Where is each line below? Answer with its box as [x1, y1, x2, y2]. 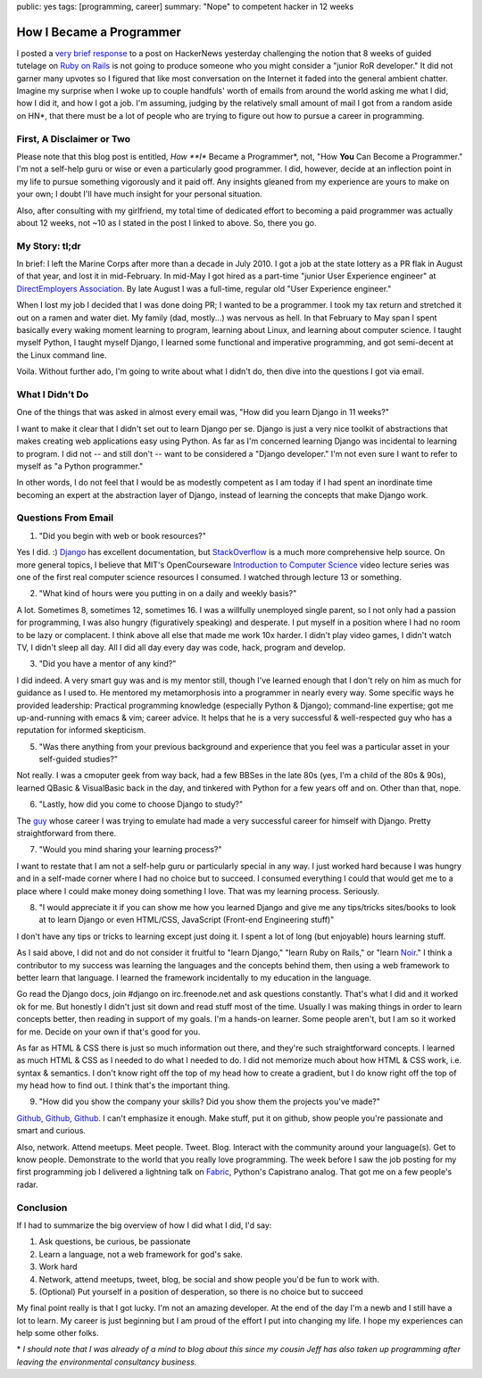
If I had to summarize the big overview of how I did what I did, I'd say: [16, 1219, 272, 1231]
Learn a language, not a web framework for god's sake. [38, 1249, 243, 1259]
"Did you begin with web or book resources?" [38, 530, 207, 541]
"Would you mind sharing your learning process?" [38, 844, 222, 855]
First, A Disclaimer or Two [16, 132, 131, 145]
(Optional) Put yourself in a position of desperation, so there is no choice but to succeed [38, 1286, 363, 1297]
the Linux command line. [16, 349, 107, 361]
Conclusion [16, 1201, 68, 1214]
